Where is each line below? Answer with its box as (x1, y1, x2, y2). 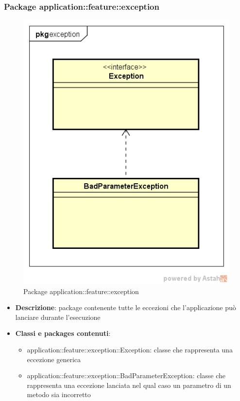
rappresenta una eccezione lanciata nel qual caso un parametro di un (27, 380, 231, 390)
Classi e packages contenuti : (15, 328, 111, 338)
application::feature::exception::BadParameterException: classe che (27, 370, 226, 381)
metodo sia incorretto (27, 389, 91, 400)
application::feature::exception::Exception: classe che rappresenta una (27, 344, 233, 354)
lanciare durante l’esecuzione (15, 312, 101, 322)
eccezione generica (27, 354, 81, 364)
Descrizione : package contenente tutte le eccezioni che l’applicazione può (15, 302, 236, 313)
